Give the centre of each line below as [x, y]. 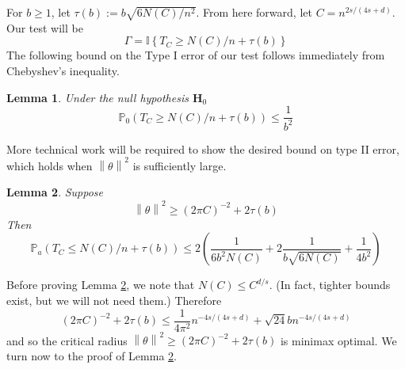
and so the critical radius [67, 340]
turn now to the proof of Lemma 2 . [92, 355]
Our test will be [45, 27]
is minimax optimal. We [338, 340]
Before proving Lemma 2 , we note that [101, 285]
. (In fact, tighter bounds [330, 285]
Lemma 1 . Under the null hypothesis [97, 97]
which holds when [50, 165]
